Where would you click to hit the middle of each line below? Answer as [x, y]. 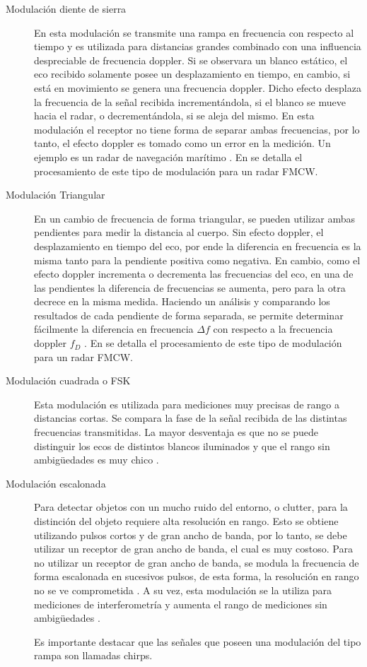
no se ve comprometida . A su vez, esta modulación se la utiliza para [183, 590]
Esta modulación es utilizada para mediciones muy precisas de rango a [187, 404]
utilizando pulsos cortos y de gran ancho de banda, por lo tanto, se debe [191, 535]
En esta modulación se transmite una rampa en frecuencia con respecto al [194, 32]
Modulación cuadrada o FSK [68, 380]
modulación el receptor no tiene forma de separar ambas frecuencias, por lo [197, 129]
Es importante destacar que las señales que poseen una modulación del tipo [198, 641]
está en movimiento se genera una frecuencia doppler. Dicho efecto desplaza [198, 87]
